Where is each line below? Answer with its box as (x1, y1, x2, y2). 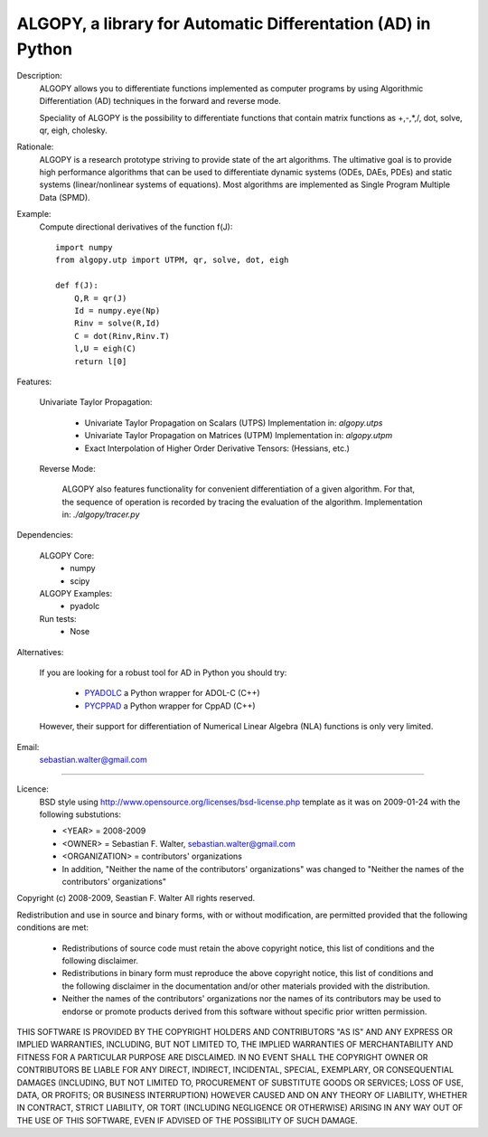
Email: (16, 741, 40, 752)
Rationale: (16, 141, 54, 153)
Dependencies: (16, 530, 74, 540)
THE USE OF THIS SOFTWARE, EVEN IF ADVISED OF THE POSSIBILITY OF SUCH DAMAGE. (16, 1114, 359, 1125)
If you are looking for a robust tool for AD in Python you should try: (39, 667, 287, 678)
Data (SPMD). (39, 192, 90, 202)
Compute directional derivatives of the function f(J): (39, 221, 233, 232)
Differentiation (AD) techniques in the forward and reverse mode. (39, 96, 282, 107)
